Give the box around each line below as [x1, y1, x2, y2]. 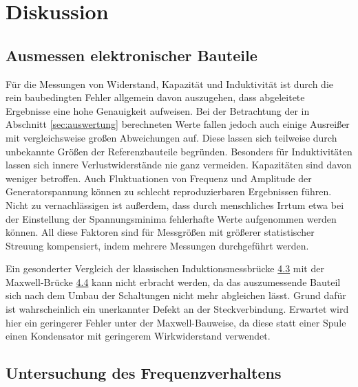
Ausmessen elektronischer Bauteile [6, 44, 257, 65]
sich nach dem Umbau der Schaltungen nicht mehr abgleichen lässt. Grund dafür [6, 288, 346, 302]
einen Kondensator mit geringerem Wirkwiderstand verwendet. [6, 329, 271, 343]
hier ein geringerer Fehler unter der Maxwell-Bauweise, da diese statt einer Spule [6, 315, 346, 329]
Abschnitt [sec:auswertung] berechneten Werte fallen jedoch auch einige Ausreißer [6, 117, 350, 131]
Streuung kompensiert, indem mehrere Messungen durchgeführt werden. [6, 238, 309, 252]
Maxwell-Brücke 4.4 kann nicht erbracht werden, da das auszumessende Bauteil [6, 274, 341, 289]
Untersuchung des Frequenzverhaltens [6, 362, 282, 384]
